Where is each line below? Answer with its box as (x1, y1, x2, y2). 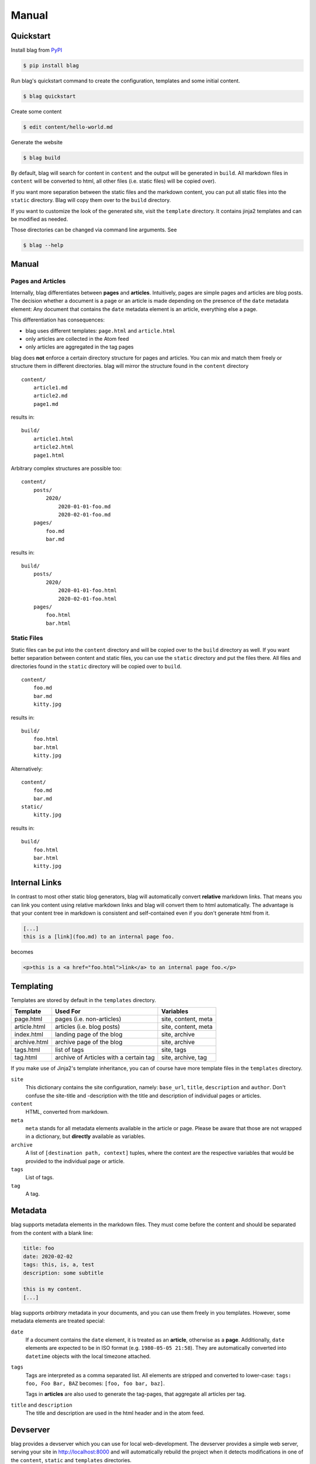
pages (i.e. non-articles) (54, 1015, 122, 1023)
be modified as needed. (11, 216, 68, 223)
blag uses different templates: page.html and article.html (25, 327, 176, 334)
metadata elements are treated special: (11, 1318, 105, 1325)
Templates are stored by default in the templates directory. (11, 996, 156, 1004)
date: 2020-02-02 (23, 1253, 73, 1260)
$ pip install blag (23, 62, 79, 69)
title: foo (23, 1245, 54, 1251)
